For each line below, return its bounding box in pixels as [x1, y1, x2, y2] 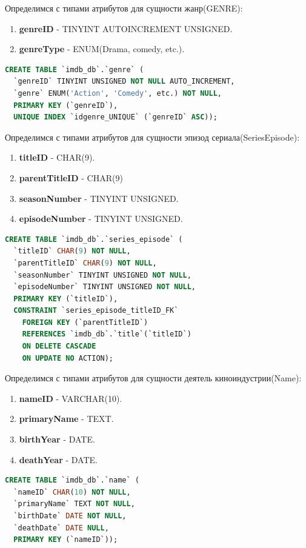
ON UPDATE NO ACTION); [22, 353, 114, 363]
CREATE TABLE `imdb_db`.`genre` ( [5, 65, 144, 74]
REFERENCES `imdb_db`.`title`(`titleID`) [22, 330, 191, 339]
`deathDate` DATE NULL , [13, 523, 109, 532]
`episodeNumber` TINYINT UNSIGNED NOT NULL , [13, 282, 196, 292]
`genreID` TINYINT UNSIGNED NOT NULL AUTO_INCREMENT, [13, 77, 235, 86]
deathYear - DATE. [19, 453, 98, 466]
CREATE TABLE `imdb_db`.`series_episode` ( [5, 235, 183, 244]
